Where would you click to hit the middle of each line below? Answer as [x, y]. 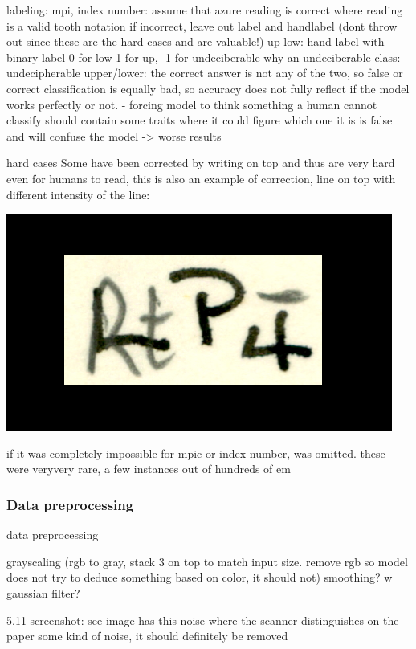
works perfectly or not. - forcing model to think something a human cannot [192, 104]
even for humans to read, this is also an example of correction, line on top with [201, 178]
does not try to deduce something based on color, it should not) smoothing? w [200, 577]
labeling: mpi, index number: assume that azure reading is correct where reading [205, 10]
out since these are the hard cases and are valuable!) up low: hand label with [196, 41]
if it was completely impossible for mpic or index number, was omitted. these [196, 453]
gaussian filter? [43, 592]
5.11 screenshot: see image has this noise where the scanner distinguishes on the [203, 620]
